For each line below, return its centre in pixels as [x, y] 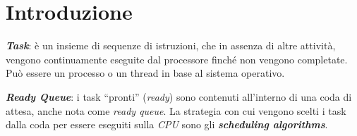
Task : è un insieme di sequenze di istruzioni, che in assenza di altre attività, [171, 45]
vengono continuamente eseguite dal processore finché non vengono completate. [177, 59]
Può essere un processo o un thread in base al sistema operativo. [145, 73]
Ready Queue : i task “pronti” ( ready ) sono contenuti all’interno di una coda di [179, 96]
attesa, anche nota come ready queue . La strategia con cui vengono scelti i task [176, 110]
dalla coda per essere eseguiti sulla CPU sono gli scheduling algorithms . [167, 124]
